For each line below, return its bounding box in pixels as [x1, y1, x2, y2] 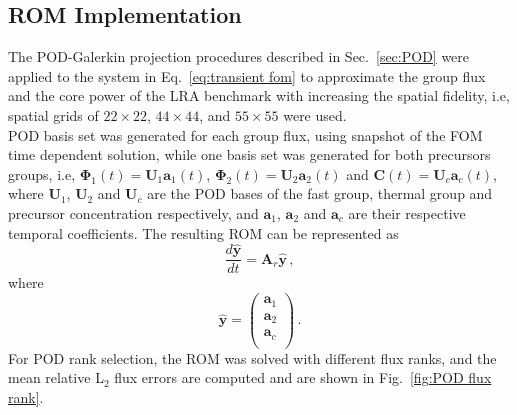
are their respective [348, 202, 466, 223]
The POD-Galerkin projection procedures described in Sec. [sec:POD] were [8, 46, 470, 67]
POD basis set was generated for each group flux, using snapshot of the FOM [8, 124, 483, 145]
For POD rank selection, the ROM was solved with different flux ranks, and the [8, 347, 497, 368]
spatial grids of [8, 104, 99, 125]
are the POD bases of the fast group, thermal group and [147, 183, 493, 204]
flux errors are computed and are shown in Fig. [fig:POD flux [114, 367, 492, 388]
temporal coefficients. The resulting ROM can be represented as [8, 222, 399, 243]
